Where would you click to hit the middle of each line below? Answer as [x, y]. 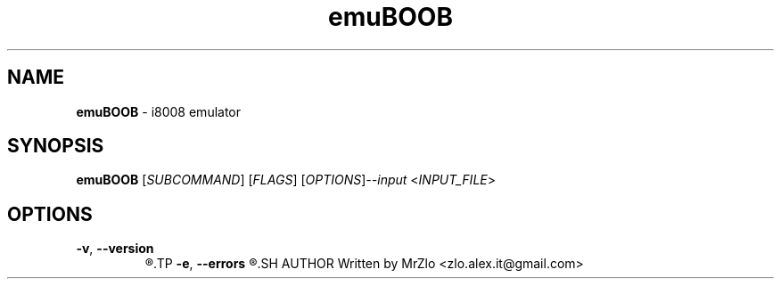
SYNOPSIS [56, 146]
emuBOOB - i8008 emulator [159, 111]
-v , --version [115, 249]
